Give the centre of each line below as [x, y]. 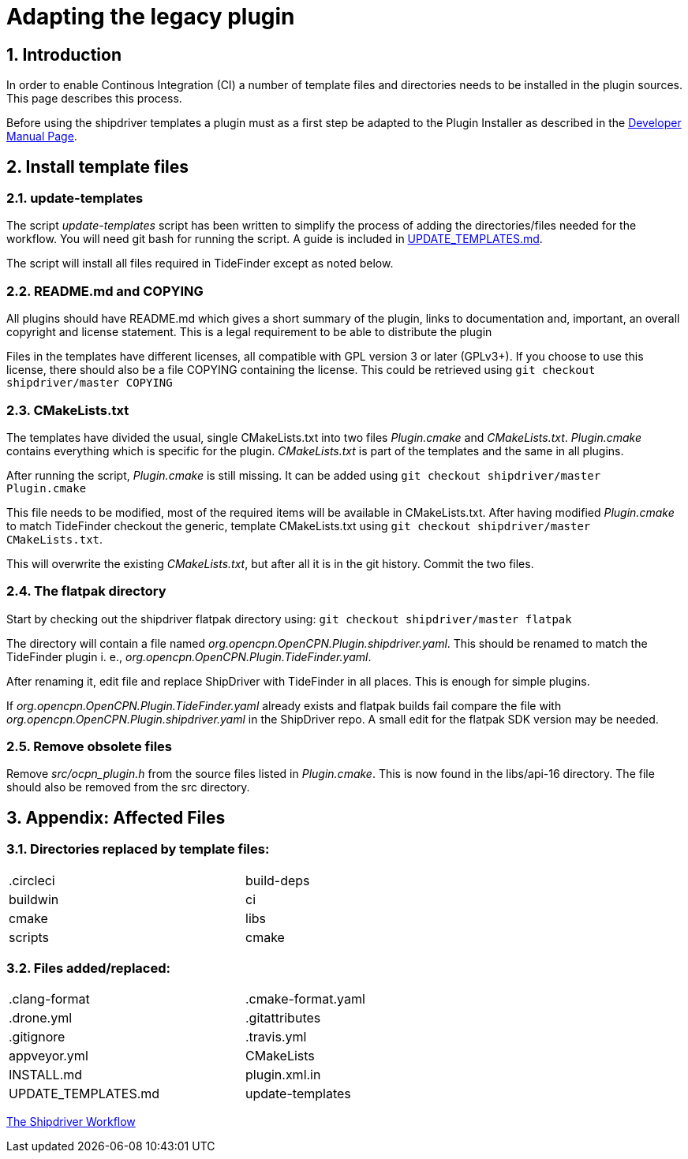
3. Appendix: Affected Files [116, 817]
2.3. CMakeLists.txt [68, 410]
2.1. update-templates [75, 198]
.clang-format [49, 999]
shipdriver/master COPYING [90, 383]
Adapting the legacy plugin [151, 17]
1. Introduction [64, 54]
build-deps [278, 880]
